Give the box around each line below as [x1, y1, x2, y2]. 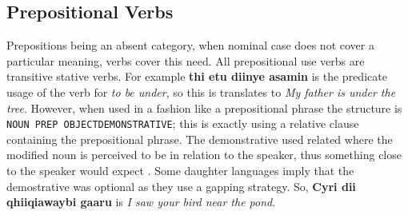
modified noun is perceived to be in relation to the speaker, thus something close [6, 146, 402, 163]
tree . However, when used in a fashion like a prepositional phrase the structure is [6, 99, 402, 116]
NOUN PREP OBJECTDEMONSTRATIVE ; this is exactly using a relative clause [6, 115, 359, 132]
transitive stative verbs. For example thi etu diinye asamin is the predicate [6, 68, 387, 85]
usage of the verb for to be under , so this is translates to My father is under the [6, 83, 396, 100]
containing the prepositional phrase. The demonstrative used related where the [6, 130, 393, 147]
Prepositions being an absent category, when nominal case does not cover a [6, 37, 374, 54]
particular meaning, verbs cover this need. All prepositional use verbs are [6, 52, 365, 69]
